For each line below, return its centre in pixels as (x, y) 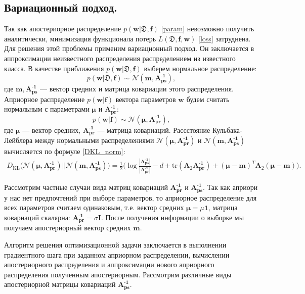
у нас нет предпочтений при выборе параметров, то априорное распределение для (130, 197)
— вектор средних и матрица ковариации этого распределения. (137, 89)
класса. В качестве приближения (54, 68)
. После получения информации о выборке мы (173, 217)
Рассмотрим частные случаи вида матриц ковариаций (86, 187)
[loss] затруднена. (225, 38)
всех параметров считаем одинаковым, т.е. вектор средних (94, 207)
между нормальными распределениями (94, 140)
